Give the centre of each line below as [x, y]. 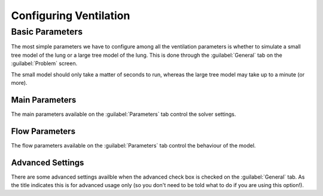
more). [19, 82]
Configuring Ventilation [71, 16]
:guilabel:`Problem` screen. [44, 63]
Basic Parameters [47, 32]
